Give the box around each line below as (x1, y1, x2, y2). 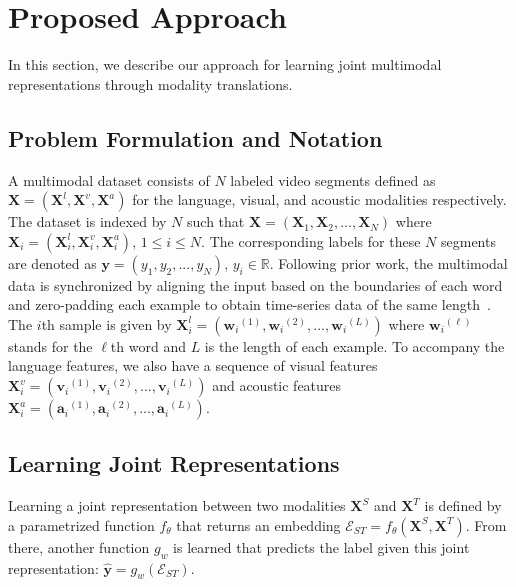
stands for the (8, 335, 93, 356)
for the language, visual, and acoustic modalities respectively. (132, 189, 507, 210)
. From (465, 514, 507, 535)
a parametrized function (8, 514, 155, 535)
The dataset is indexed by (8, 211, 167, 232)
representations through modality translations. (8, 73, 293, 94)
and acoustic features (212, 375, 342, 396)
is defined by (424, 495, 502, 516)
